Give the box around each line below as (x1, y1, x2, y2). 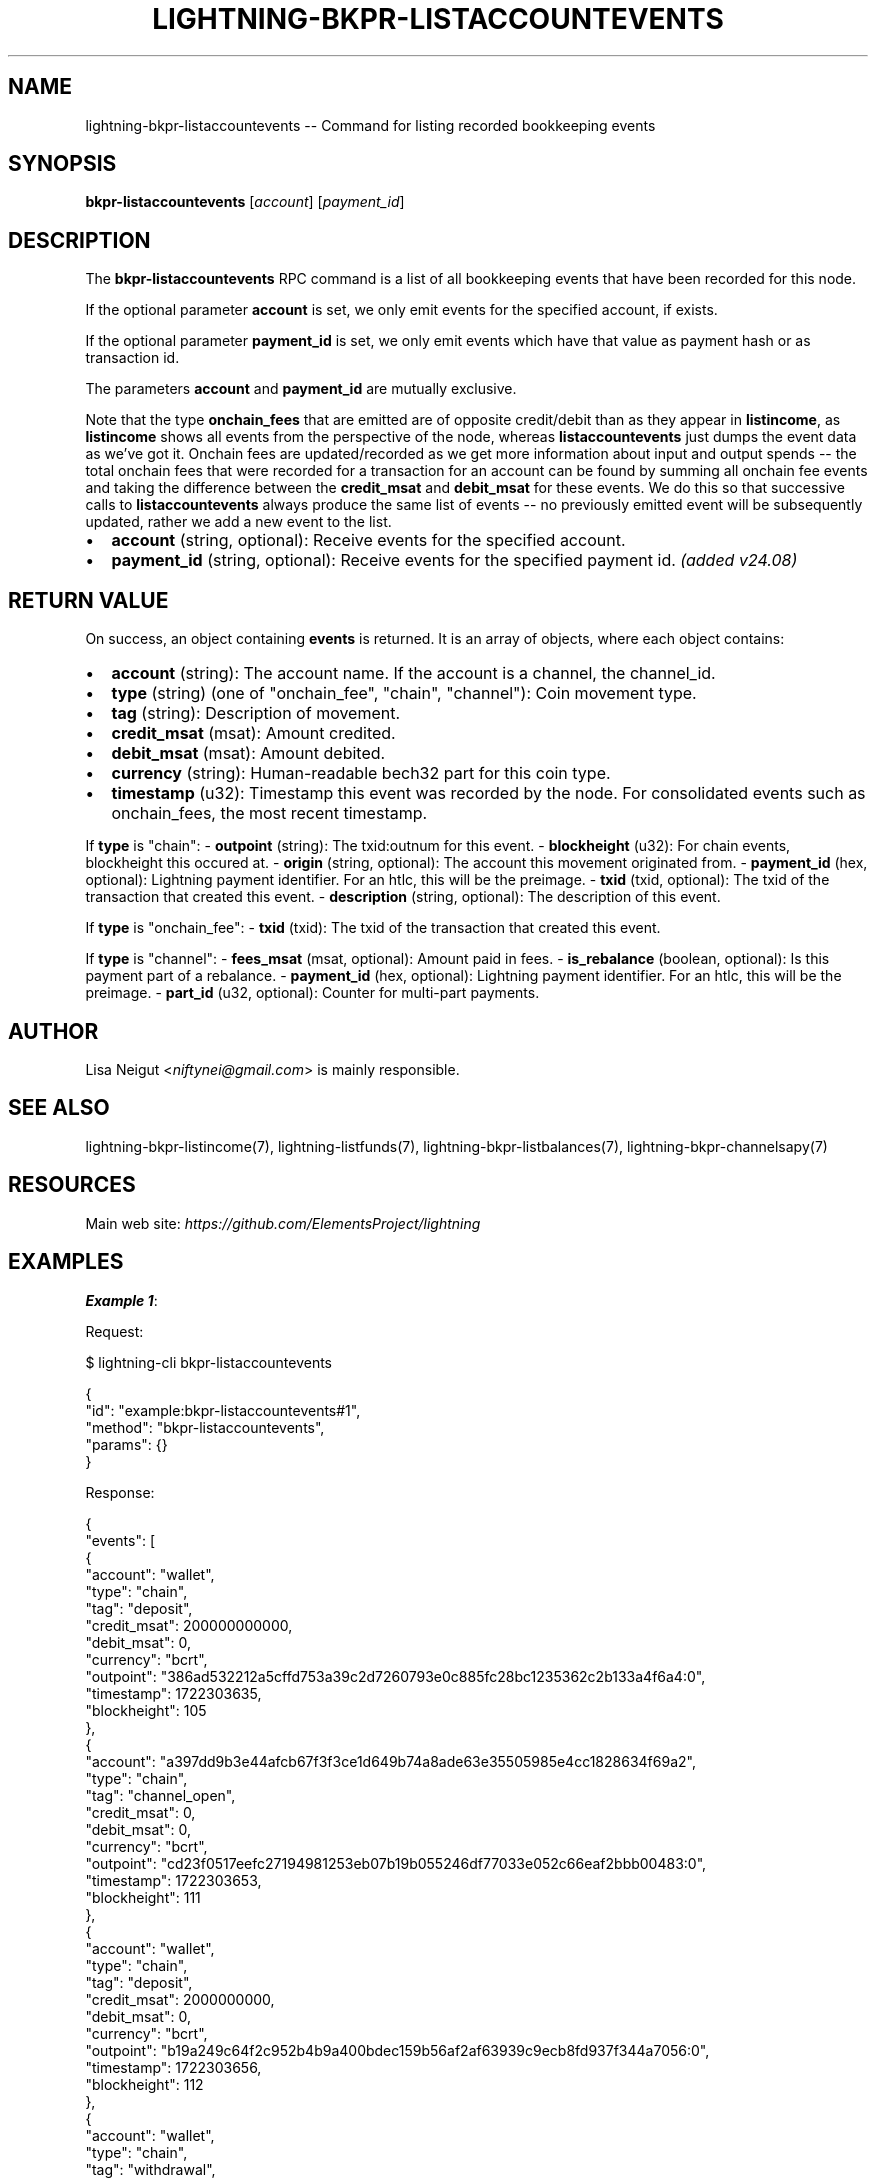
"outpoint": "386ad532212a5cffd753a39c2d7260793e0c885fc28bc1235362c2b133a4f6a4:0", (85, 1667, 706, 1685)
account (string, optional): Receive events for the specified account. (111, 530, 626, 551)
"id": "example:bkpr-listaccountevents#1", (85, 1401, 361, 1419)
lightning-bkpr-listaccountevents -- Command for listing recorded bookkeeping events (85, 116, 656, 134)
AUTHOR (8, 1018, 99, 1044)
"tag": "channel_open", (85, 1786, 236, 1804)
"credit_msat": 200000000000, (85, 1616, 293, 1634)
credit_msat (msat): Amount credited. (111, 723, 396, 744)
